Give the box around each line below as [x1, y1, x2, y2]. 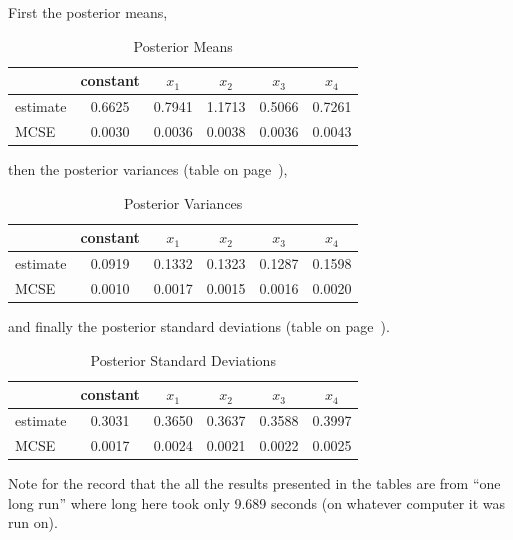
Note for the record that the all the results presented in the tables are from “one [8, 472, 501, 493]
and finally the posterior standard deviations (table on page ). [8, 315, 390, 336]
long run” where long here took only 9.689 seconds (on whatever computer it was [8, 492, 506, 513]
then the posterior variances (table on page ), [8, 158, 288, 179]
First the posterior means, [8, 2, 168, 22]
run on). [8, 512, 58, 533]
